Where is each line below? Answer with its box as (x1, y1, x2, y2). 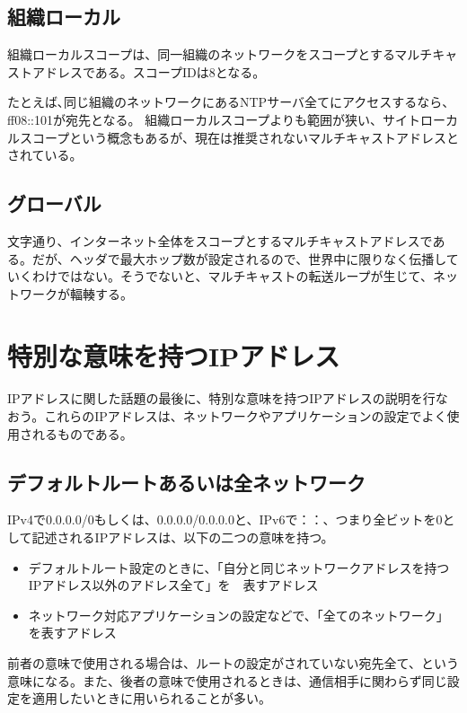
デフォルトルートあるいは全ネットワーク (7, 468, 366, 496)
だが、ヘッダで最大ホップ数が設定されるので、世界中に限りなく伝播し (31, 249, 446, 268)
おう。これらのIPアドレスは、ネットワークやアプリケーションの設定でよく (7, 407, 447, 426)
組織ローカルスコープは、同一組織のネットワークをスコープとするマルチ (7, 45, 433, 64)
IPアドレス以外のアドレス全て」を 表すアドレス (28, 576, 319, 594)
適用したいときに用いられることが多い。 (31, 689, 271, 708)
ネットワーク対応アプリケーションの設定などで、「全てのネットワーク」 (28, 605, 449, 624)
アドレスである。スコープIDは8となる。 (31, 62, 266, 81)
